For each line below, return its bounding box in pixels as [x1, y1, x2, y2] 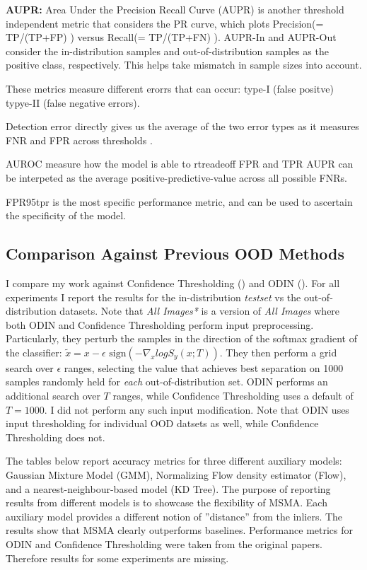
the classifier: [6, 344, 62, 359]
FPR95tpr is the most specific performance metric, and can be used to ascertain [6, 194, 353, 209]
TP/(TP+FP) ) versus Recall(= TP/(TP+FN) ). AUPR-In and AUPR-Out [6, 30, 337, 45]
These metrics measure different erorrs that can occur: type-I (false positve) [6, 81, 334, 95]
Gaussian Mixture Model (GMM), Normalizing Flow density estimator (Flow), [6, 467, 346, 482]
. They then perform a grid [219, 344, 337, 359]
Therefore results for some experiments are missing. [6, 550, 229, 565]
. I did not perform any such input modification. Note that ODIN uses [44, 402, 349, 417]
